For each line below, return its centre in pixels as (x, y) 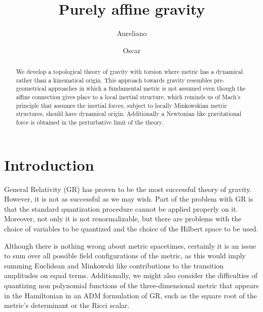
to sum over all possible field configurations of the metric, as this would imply (125, 256)
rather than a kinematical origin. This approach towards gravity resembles (114, 80)
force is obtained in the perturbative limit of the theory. (90, 122)
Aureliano (132, 33)
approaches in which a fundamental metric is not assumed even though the (147, 88)
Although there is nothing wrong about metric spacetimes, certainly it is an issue (130, 245)
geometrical (31, 88)
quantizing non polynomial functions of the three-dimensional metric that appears (131, 285)
